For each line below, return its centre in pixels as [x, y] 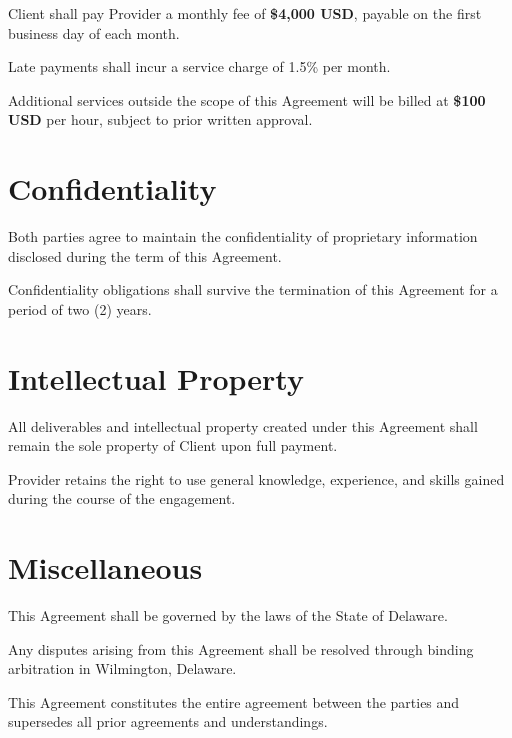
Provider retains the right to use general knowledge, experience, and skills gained [256, 478]
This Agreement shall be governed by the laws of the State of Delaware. [228, 615]
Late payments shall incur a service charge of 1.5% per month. [199, 66]
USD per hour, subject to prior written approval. [160, 119]
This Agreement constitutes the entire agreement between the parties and [234, 701]
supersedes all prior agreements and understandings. [168, 721]
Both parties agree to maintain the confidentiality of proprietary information [243, 236]
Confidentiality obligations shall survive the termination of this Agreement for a [253, 289]
